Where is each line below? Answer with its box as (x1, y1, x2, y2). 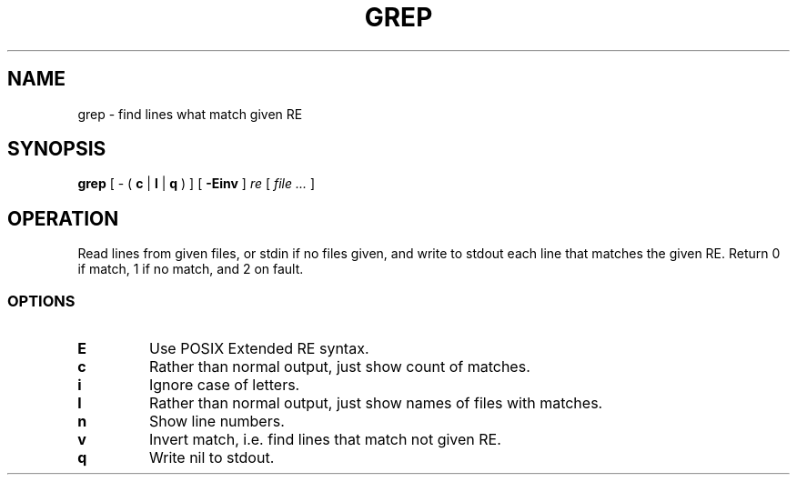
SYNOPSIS (7, 137, 106, 161)
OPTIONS (7, 291, 76, 310)
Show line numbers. (148, 412, 285, 431)
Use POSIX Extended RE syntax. (148, 339, 369, 358)
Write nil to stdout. (148, 448, 275, 467)
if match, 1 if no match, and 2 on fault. (77, 261, 304, 277)
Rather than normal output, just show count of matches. (148, 357, 530, 377)
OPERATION (7, 206, 119, 230)
